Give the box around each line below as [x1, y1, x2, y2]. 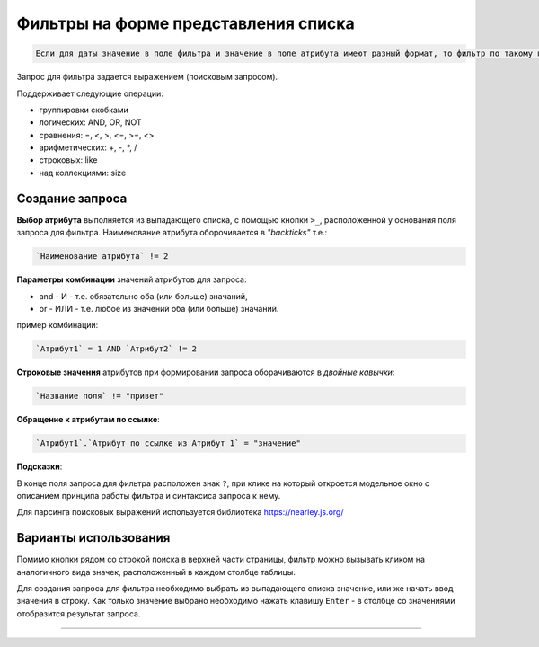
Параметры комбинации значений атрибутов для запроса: [16, 274, 247, 285]
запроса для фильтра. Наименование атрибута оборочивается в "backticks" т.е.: [16, 227, 328, 238]
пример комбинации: [16, 320, 99, 331]
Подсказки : [16, 461, 63, 472]
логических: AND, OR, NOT [39, 117, 142, 128]
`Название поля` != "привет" [35, 391, 164, 402]
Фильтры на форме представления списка [16, 13, 355, 33]
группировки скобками [39, 104, 129, 115]
